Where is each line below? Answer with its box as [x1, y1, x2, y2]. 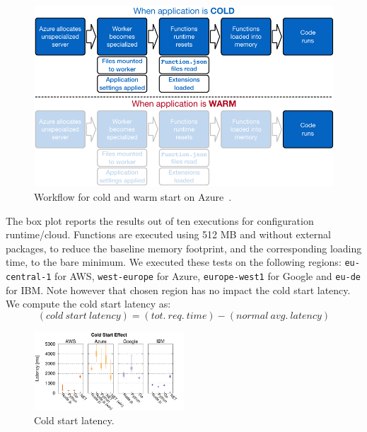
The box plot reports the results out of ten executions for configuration [6, 213, 314, 228]
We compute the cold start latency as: [6, 296, 171, 311]
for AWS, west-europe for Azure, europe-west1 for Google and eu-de [54, 269, 361, 284]
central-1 [6, 272, 52, 283]
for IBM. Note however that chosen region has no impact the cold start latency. [6, 282, 351, 297]
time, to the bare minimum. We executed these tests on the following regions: [6, 255, 342, 269]
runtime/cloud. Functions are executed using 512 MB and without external [6, 227, 331, 242]
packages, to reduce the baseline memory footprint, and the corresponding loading [6, 240, 362, 255]
